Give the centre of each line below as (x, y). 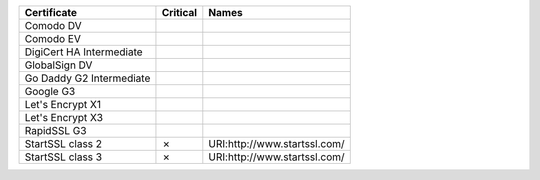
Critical (179, 12)
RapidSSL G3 (55, 130)
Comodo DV (53, 25)
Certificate (51, 12)
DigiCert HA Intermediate (84, 52)
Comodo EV (53, 38)
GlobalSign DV (58, 65)
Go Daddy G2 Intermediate (87, 78)
